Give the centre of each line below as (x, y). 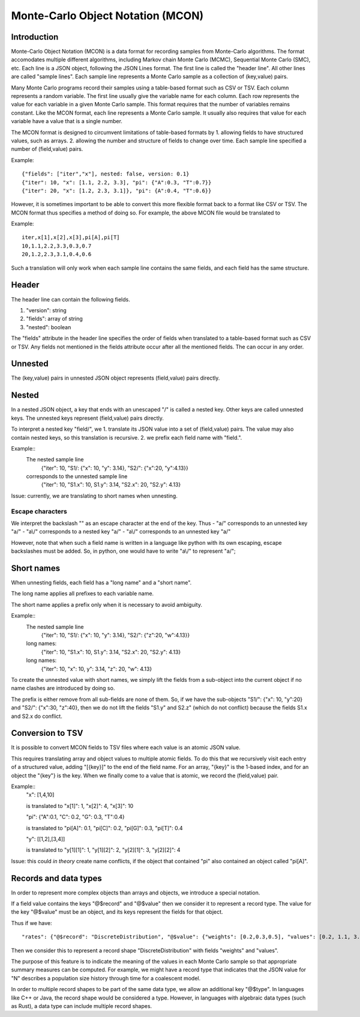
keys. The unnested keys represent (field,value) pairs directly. (88, 418)
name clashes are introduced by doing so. (63, 688)
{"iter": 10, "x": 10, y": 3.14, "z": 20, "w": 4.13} (97, 669)
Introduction (35, 37)
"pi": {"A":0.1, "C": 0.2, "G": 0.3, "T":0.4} (76, 817)
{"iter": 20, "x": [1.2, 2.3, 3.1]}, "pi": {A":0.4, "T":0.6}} (117, 190)
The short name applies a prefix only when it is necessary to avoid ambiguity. (106, 604)
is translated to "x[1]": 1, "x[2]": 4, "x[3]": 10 (80, 806)
